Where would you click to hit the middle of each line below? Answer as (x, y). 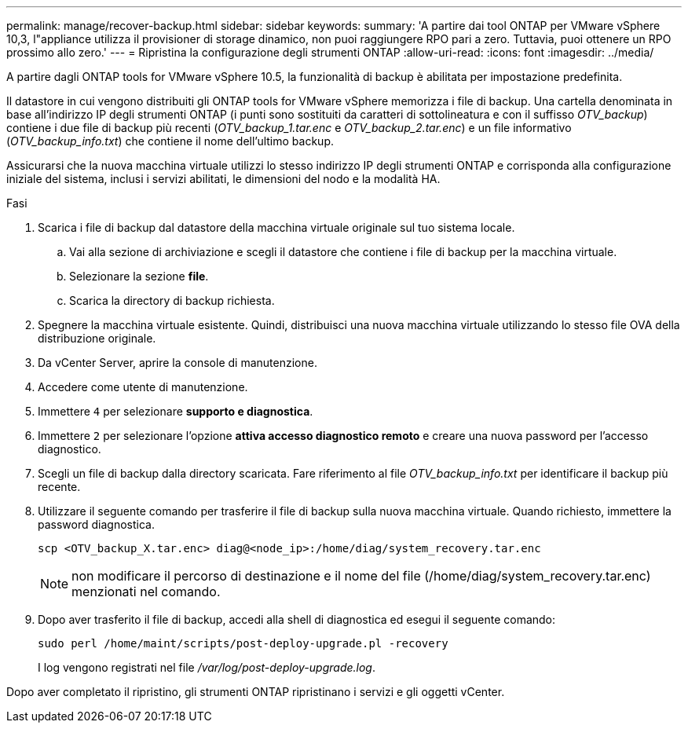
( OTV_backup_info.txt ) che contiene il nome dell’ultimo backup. (170, 141)
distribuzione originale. (97, 338)
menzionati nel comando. (146, 592)
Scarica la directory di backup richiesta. (172, 300)
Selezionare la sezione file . (139, 276)
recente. (59, 487)
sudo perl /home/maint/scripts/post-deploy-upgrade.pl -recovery (243, 643)
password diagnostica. (96, 524)
